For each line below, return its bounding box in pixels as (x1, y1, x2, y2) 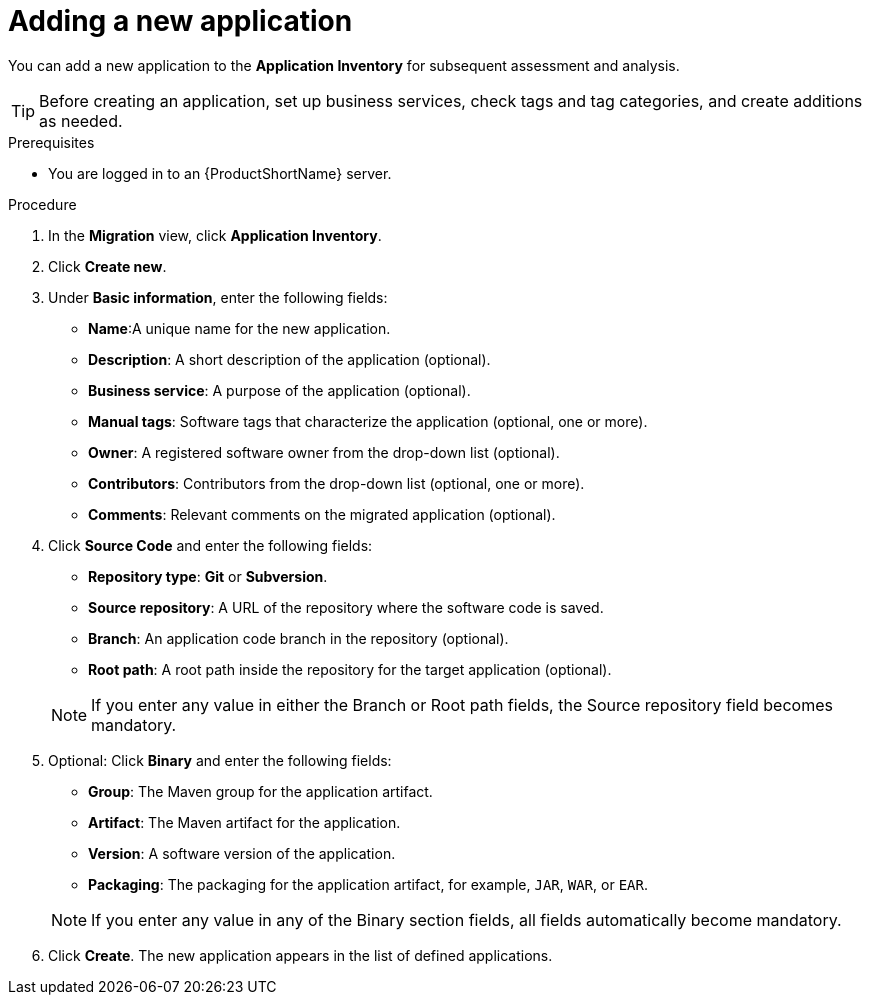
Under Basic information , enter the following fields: (48, 288, 388, 306)
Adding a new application (8, 4, 353, 38)
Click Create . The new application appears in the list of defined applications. (48, 946, 553, 964)
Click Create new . (48, 257, 167, 275)
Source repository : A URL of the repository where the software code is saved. (88, 598, 604, 616)
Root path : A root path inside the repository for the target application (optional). (88, 660, 612, 678)
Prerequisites (8, 133, 95, 151)
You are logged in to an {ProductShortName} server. (48, 164, 392, 182)
